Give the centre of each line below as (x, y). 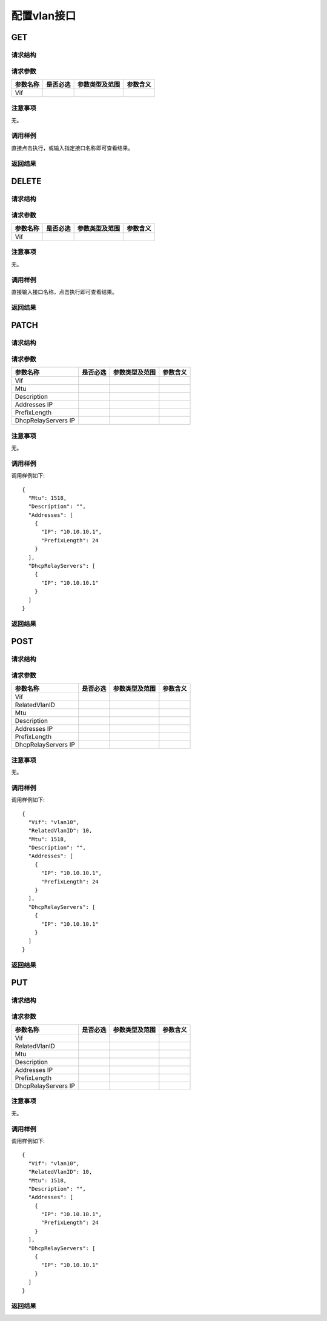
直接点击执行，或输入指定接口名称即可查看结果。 (72, 148)
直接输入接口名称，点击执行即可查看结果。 (64, 291)
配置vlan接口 (44, 16)
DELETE (26, 181)
